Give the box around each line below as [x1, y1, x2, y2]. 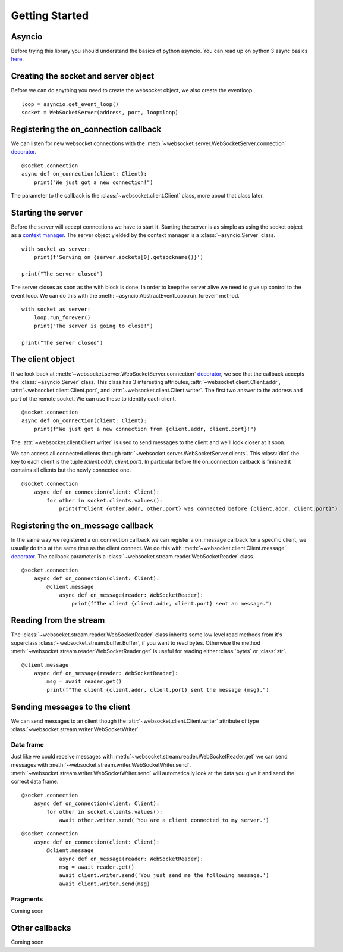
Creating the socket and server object [11, 71, 155, 82]
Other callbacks [11, 923, 71, 933]
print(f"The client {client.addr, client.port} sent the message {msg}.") [46, 686, 269, 693]
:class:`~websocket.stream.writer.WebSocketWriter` [11, 726, 139, 733]
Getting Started [11, 9, 89, 22]
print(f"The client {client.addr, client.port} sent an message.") [71, 600, 273, 607]
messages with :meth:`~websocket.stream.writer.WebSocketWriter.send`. [11, 761, 191, 768]
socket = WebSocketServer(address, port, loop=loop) [21, 109, 178, 116]
